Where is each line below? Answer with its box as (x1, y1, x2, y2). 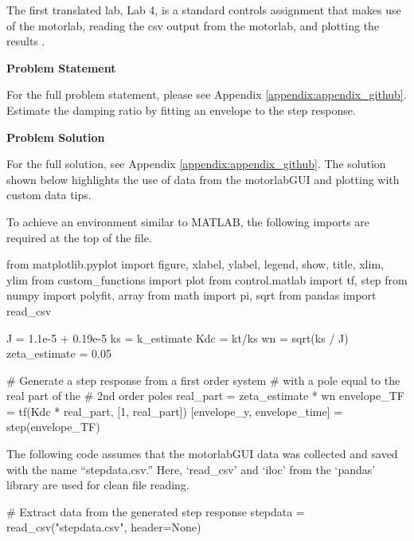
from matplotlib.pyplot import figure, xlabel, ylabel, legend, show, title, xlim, (6, 256, 384, 272)
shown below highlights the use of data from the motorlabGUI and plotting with (6, 171, 400, 187)
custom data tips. (6, 186, 92, 203)
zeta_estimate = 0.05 (6, 345, 111, 362)
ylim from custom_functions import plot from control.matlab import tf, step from (6, 271, 408, 288)
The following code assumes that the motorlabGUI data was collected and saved (6, 445, 398, 462)
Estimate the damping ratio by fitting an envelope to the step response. (6, 101, 356, 118)
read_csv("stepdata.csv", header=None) (6, 519, 201, 535)
